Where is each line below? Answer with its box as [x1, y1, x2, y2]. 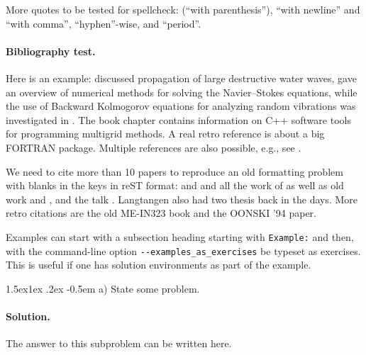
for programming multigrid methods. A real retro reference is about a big [6, 126, 325, 141]
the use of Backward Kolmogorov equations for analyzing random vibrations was [6, 98, 356, 113]
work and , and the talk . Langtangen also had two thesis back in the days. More [6, 191, 358, 206]
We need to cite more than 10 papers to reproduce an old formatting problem [6, 164, 343, 179]
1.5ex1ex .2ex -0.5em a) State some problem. [6, 281, 200, 295]
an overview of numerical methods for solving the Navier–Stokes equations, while [6, 84, 357, 99]
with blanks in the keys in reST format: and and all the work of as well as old [6, 178, 344, 193]
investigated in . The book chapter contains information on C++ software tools [6, 112, 351, 127]
